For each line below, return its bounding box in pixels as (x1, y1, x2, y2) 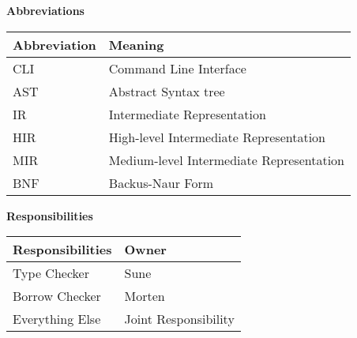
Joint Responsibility (124, 310, 235, 329)
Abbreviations (6, 2, 85, 18)
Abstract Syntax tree (108, 81, 225, 100)
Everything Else (13, 310, 101, 329)
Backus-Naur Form (108, 173, 213, 192)
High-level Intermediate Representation (108, 127, 325, 146)
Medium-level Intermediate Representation (108, 150, 344, 169)
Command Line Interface (108, 58, 246, 77)
